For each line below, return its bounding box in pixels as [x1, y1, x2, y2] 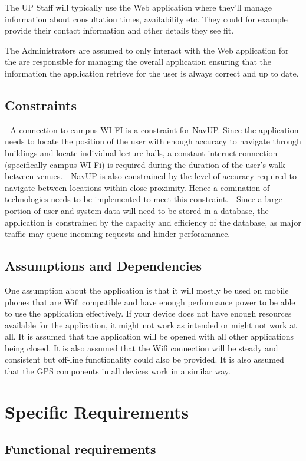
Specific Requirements [5, 399, 189, 423]
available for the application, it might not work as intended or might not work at [5, 318, 297, 331]
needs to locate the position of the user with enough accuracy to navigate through [5, 135, 301, 147]
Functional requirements [5, 440, 156, 458]
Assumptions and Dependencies [5, 256, 202, 275]
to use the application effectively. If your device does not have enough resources [5, 307, 292, 320]
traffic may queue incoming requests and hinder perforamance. [5, 228, 231, 240]
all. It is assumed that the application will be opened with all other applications [5, 330, 294, 343]
